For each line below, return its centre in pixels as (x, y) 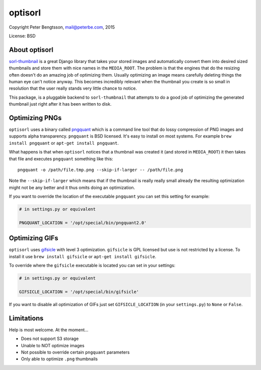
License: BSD (22, 36)
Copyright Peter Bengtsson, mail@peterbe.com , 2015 (62, 27)
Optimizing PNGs (35, 118)
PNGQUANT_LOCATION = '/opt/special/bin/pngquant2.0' (83, 223)
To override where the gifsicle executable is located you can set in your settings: (92, 265)
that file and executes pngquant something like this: (61, 159)
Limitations (26, 318)
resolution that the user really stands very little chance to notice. (73, 88)
